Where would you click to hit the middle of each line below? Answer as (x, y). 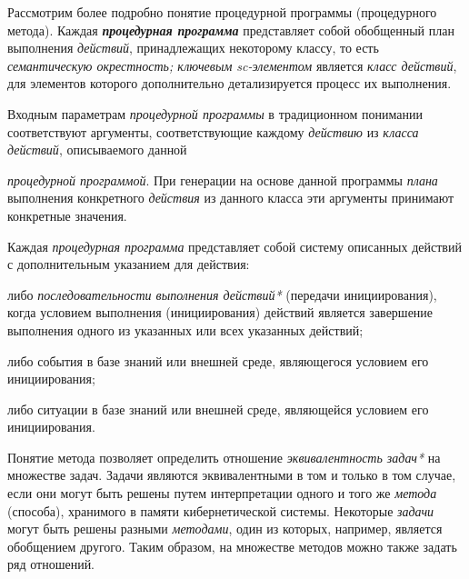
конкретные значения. (67, 215)
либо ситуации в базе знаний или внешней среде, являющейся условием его (218, 409)
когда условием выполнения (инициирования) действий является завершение (220, 312)
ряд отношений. (51, 564)
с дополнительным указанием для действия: (129, 264)
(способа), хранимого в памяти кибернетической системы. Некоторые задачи (221, 510)
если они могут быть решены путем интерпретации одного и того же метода (222, 493)
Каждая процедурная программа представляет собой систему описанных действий (234, 246)
